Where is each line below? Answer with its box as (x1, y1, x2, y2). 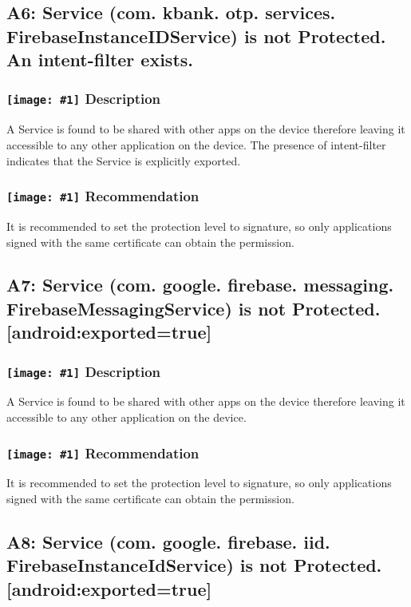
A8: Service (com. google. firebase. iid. (6, 529, 330, 553)
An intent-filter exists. (6, 47, 194, 72)
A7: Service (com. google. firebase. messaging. (6, 272, 394, 297)
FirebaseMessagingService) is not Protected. (6, 296, 381, 320)
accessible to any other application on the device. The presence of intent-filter (6, 136, 386, 153)
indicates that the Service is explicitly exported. (6, 152, 241, 169)
